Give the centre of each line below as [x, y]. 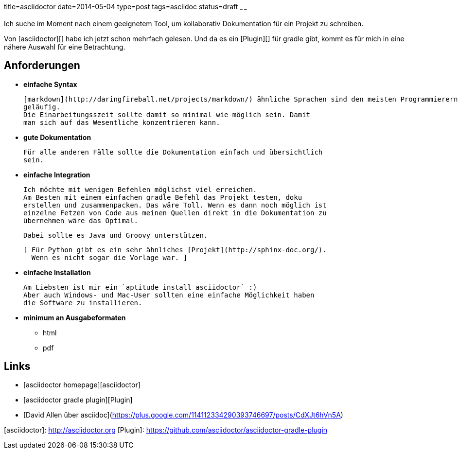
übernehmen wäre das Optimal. [81, 220]
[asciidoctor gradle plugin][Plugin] [78, 400]
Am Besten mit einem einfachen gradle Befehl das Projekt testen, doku [163, 197]
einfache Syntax [50, 84]
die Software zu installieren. [83, 303]
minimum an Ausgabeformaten [75, 317]
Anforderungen [42, 66]
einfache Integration [57, 174]
